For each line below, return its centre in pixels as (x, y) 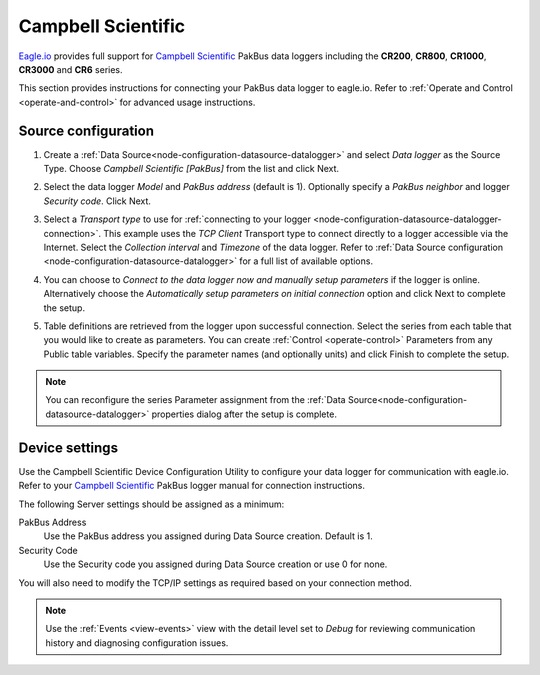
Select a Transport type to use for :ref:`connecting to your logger (177, 219)
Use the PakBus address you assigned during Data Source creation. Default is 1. (208, 536)
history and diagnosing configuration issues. (137, 642)
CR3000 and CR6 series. (71, 69)
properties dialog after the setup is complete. (244, 414)
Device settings (68, 447)
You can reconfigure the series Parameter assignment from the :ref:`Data (195, 400)
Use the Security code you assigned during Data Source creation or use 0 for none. (215, 564)
